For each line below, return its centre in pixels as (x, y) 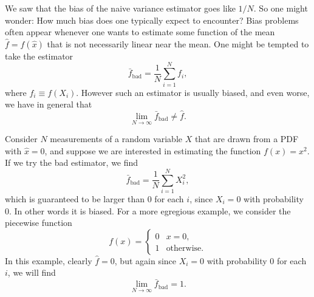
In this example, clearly (49, 260)
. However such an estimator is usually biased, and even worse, (193, 92)
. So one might (281, 8)
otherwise (184, 248)
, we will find (32, 272)
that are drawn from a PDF (247, 139)
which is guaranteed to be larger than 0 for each (94, 199)
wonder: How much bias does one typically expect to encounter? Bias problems (152, 20)
